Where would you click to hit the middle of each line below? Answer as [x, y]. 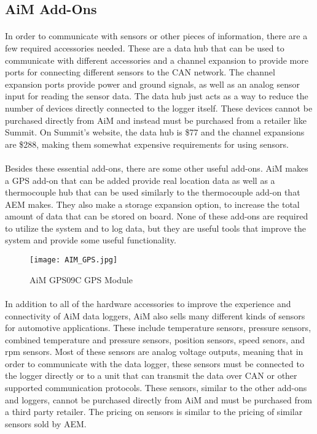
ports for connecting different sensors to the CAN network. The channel [140, 72]
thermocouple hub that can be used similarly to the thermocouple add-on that [153, 192]
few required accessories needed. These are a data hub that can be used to [145, 48]
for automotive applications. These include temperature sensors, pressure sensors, [158, 328]
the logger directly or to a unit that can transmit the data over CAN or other [151, 375]
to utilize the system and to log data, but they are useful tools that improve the [155, 228]
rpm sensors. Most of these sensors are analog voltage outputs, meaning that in [154, 352]
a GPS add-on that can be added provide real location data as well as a [140, 180]
